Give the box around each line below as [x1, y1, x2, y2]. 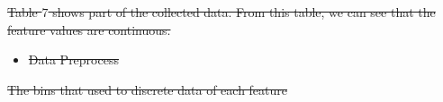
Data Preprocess [28, 50, 119, 69]
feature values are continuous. [7, 20, 171, 38]
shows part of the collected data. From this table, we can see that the [52, 3, 436, 21]
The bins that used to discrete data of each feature [7, 80, 288, 98]
